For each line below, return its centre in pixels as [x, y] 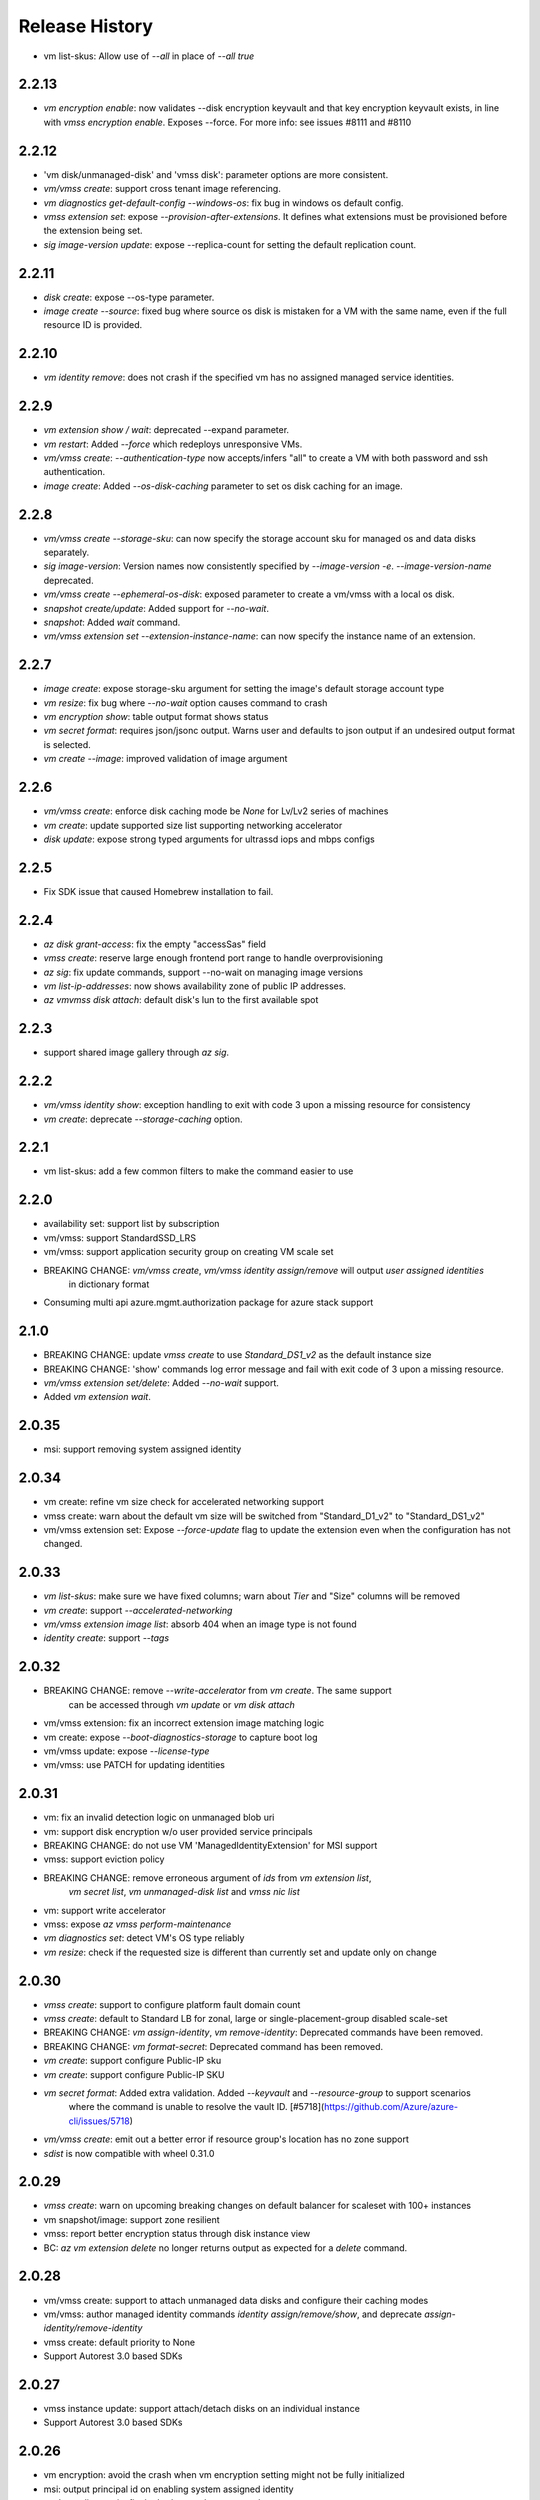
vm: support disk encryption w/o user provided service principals [178, 1831]
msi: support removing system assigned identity [142, 1449]
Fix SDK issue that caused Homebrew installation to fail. [158, 891]
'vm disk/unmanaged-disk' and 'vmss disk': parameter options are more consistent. [216, 174]
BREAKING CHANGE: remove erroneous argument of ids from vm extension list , [207, 1877]
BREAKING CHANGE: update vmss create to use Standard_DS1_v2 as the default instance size [237, 1355]
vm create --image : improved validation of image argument [165, 759]
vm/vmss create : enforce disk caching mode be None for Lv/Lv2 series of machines [216, 811]
